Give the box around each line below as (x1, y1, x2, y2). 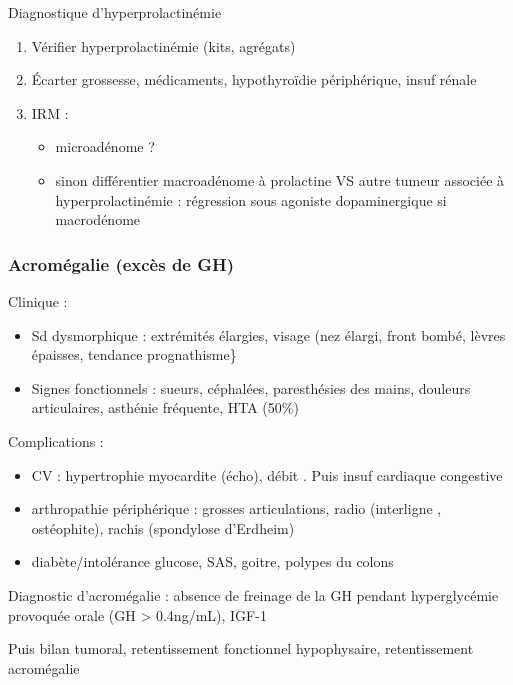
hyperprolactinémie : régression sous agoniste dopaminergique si (55, 189, 447, 210)
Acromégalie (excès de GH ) (8, 251, 235, 276)
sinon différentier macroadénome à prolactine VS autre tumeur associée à (55, 169, 505, 190)
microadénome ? (55, 136, 155, 157)
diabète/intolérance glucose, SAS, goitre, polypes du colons (31, 551, 394, 572)
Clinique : (8, 290, 68, 311)
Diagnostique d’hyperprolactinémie (8, 2, 222, 22)
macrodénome (55, 209, 141, 230)
